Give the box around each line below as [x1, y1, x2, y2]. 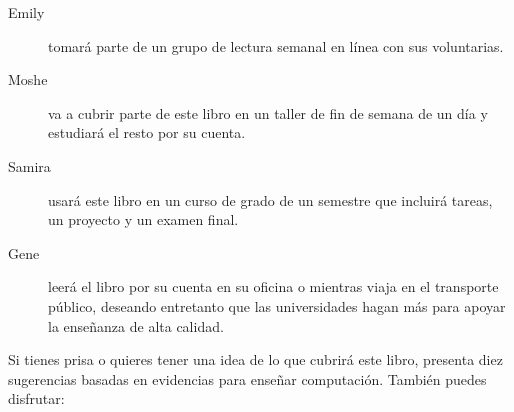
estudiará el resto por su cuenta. [48, 122, 246, 143]
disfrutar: [8, 388, 65, 409]
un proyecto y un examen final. [48, 209, 239, 230]
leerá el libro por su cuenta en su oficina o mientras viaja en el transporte [48, 276, 499, 297]
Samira [8, 155, 51, 176]
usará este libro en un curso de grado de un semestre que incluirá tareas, [48, 189, 493, 210]
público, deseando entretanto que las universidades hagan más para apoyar [48, 295, 506, 316]
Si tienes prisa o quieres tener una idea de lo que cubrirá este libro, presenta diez [8, 349, 503, 370]
